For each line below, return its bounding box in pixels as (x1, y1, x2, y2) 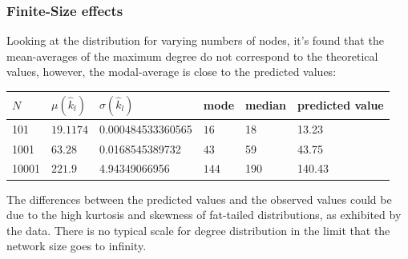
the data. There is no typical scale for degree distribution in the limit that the (6, 221, 390, 238)
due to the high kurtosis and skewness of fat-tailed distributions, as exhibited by (6, 206, 402, 223)
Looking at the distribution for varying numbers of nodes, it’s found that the (6, 32, 384, 49)
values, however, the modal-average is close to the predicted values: (6, 63, 337, 80)
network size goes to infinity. (6, 237, 147, 254)
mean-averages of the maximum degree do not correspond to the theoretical (6, 47, 378, 64)
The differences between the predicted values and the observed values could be (6, 190, 392, 207)
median (245, 97, 287, 114)
